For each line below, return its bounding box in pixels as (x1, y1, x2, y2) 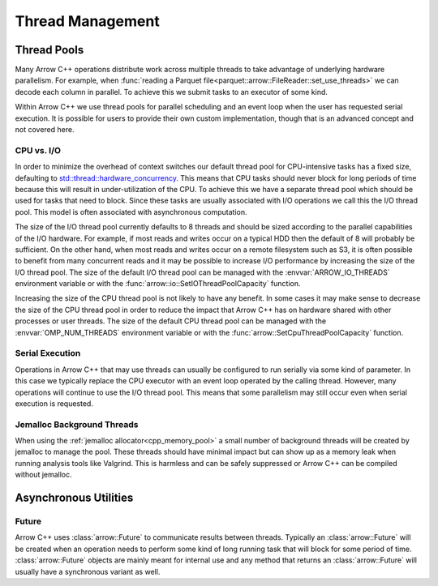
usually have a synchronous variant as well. (15, 567, 161, 576)
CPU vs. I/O (15, 144, 61, 156)
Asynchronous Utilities (15, 491, 134, 505)
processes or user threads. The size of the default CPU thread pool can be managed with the (15, 316, 327, 326)
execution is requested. (15, 398, 93, 408)
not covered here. (15, 125, 75, 135)
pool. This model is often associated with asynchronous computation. (15, 207, 247, 216)
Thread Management (15, 12, 160, 30)
